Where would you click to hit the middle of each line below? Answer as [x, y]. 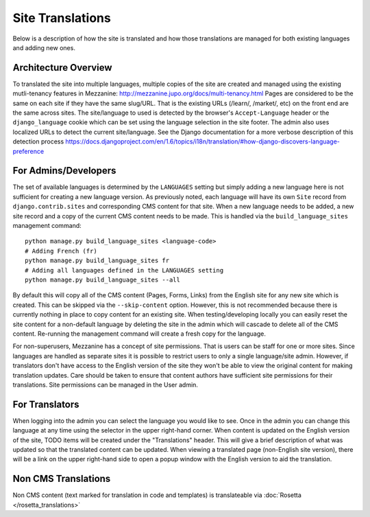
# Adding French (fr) [61, 251]
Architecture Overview [62, 68]
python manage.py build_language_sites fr [97, 261]
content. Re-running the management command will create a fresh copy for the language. [139, 334]
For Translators [46, 404]
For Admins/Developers [64, 171]
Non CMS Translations [62, 479]
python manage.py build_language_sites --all [103, 280]
